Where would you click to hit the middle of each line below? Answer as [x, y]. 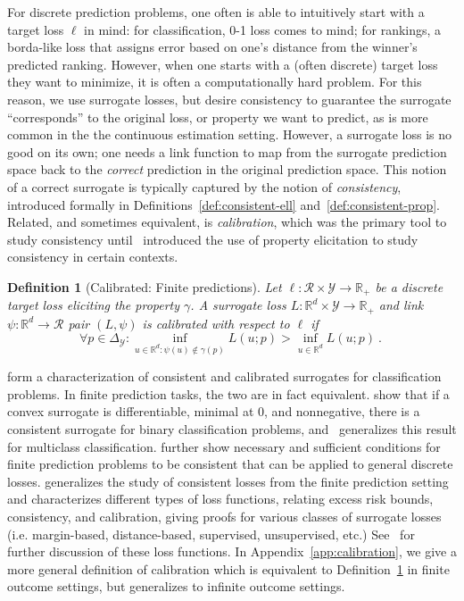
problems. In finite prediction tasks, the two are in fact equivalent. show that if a [228, 393]
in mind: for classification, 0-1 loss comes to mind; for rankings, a [263, 29]
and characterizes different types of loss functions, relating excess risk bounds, [220, 499]
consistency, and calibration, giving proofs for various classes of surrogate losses [224, 516]
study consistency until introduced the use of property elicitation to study [213, 239]
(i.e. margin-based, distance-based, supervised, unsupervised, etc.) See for [211, 534]
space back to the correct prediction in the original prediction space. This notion [227, 169]
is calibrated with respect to [216, 323]
